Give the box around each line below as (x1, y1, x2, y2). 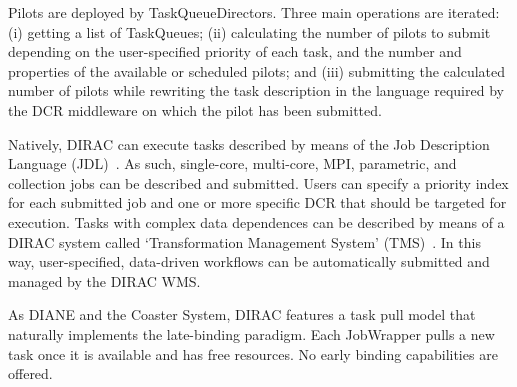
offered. (8, 363, 53, 384)
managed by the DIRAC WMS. (8, 270, 201, 291)
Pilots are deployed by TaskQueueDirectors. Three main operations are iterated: (8, 2, 500, 22)
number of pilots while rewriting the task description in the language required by (8, 80, 504, 101)
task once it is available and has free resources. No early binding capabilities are (8, 343, 498, 364)
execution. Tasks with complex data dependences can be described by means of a (8, 211, 505, 232)
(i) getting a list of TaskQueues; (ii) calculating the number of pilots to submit (8, 21, 491, 42)
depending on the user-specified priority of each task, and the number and (8, 41, 462, 62)
